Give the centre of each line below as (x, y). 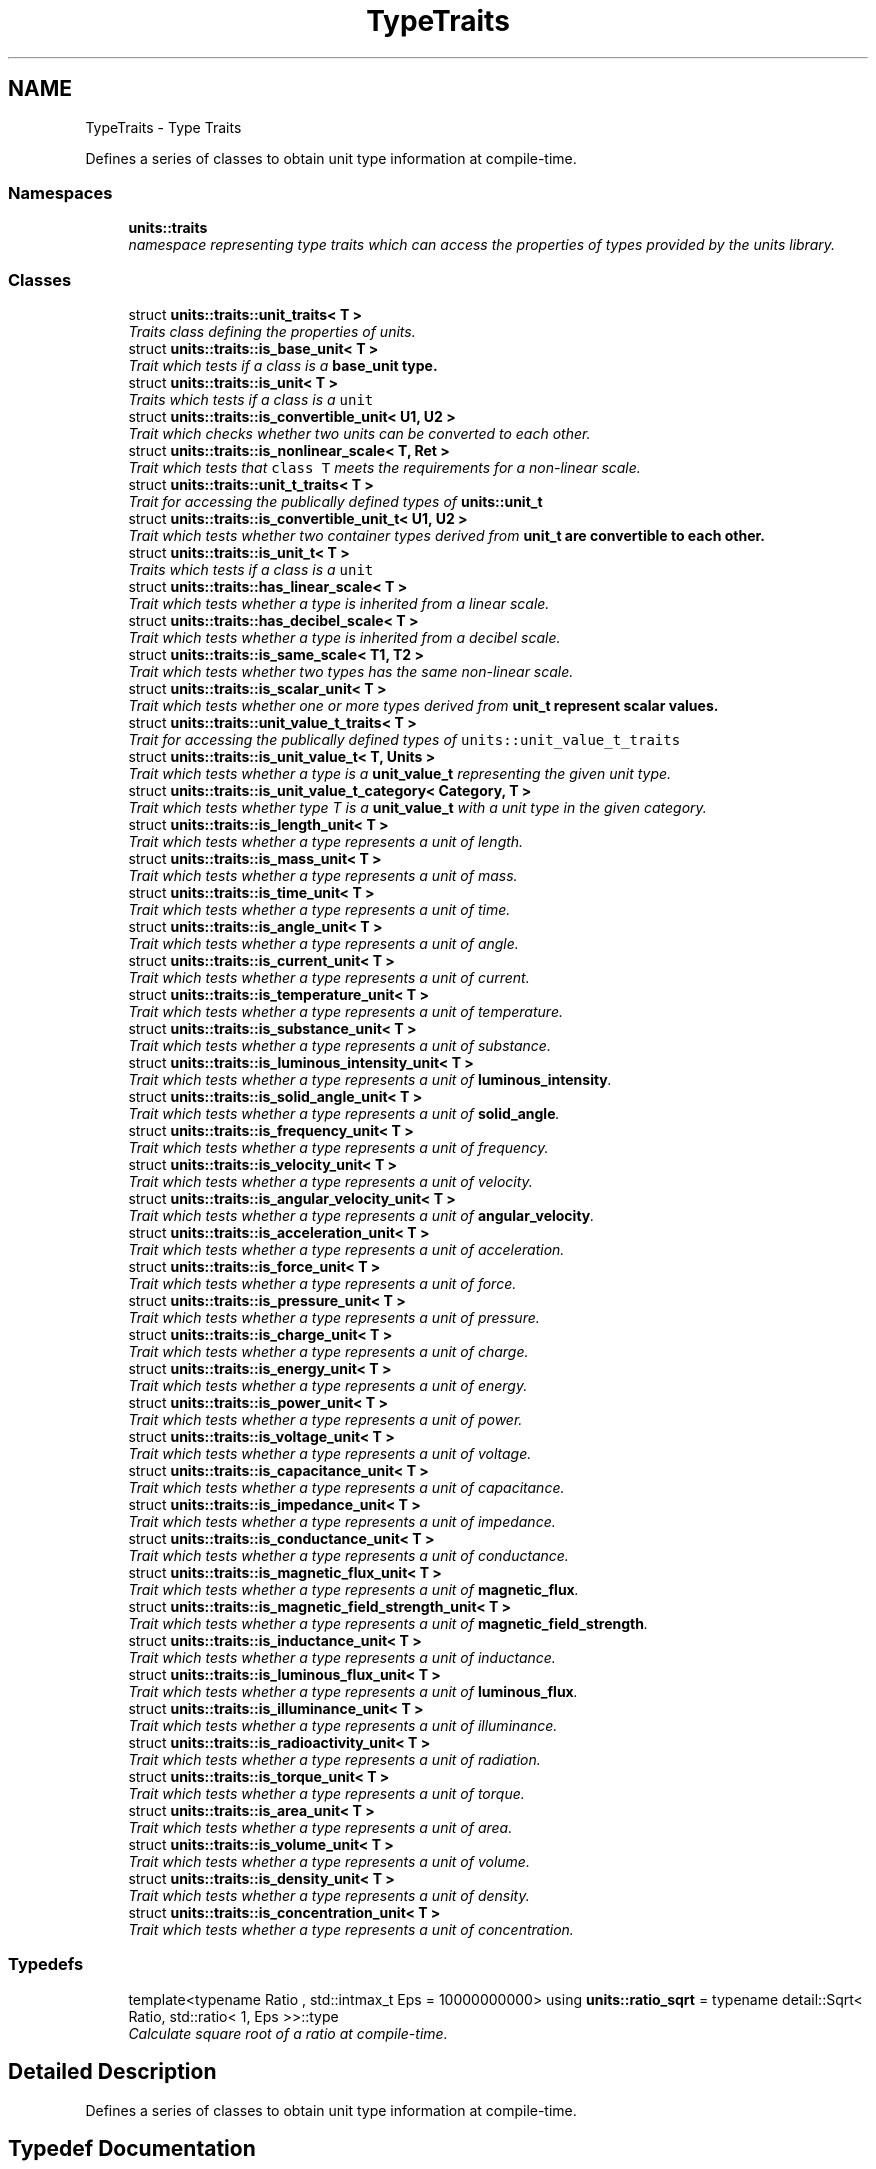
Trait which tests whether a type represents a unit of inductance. (342, 1658)
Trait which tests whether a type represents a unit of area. (320, 1828)
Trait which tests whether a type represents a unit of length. (326, 842)
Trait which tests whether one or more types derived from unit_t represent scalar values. (423, 706)
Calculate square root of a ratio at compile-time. (288, 2033)
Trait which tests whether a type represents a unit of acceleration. (346, 1250)
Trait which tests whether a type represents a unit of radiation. (334, 1760)
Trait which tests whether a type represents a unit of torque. (326, 1794)
